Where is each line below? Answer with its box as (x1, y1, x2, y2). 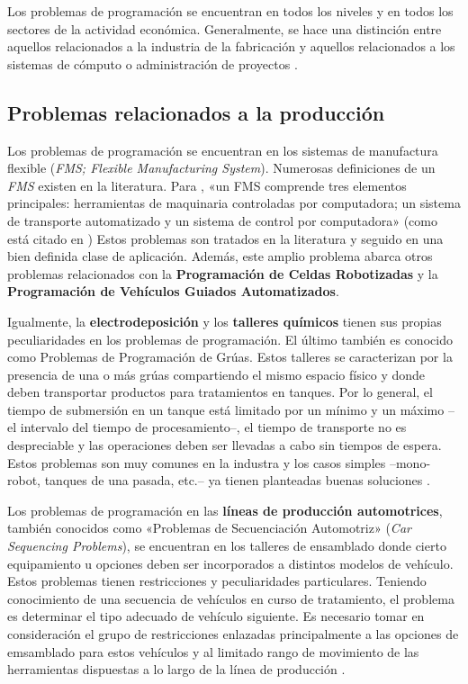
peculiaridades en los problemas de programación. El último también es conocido (7, 329, 453, 348)
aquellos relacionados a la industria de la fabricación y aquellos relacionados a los (7, 37, 455, 56)
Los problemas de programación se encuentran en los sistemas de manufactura (7, 140, 438, 159)
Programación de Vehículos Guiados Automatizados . (7, 282, 339, 301)
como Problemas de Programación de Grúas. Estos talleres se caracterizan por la (7, 347, 453, 366)
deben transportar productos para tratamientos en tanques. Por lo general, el (7, 382, 433, 401)
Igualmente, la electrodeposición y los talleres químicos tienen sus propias (7, 311, 442, 330)
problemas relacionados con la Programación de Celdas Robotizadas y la (7, 264, 438, 283)
